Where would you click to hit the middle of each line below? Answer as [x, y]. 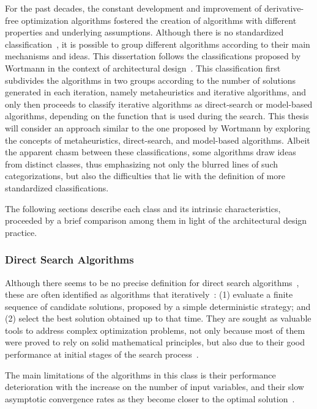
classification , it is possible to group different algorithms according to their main [158, 44]
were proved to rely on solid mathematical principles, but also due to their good [155, 342]
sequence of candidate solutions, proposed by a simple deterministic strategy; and [158, 306]
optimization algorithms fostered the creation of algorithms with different [159, 20]
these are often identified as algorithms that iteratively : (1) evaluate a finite [149, 294]
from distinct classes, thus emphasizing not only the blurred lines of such [142, 164]
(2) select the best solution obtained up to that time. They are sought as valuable [158, 318]
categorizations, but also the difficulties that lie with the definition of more [145, 176]
